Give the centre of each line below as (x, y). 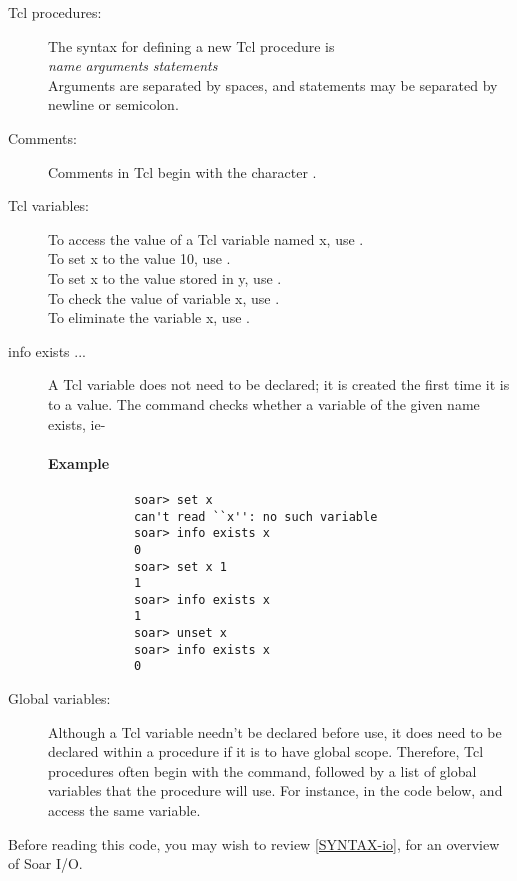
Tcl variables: (49, 205)
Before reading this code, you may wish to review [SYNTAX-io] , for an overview (254, 843)
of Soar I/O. (45, 863)
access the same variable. (124, 810)
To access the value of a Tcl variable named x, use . (206, 238)
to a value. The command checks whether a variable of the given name (264, 403)
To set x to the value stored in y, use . (165, 277)
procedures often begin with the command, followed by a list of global (262, 770)
